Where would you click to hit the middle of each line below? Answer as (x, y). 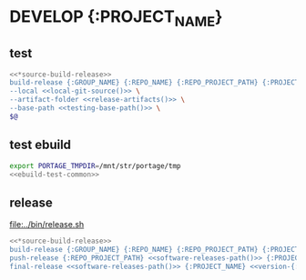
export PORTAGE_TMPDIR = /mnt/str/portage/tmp (95, 165)
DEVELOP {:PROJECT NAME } (116, 18)
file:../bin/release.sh (47, 225)
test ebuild (40, 145)
